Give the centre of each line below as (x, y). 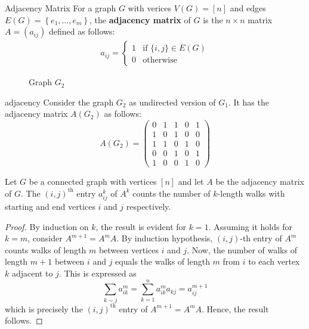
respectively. (149, 206)
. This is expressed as (98, 273)
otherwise (160, 60)
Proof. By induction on (47, 226)
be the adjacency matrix (260, 181)
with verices (150, 8)
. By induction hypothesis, (165, 238)
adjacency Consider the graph (59, 102)
